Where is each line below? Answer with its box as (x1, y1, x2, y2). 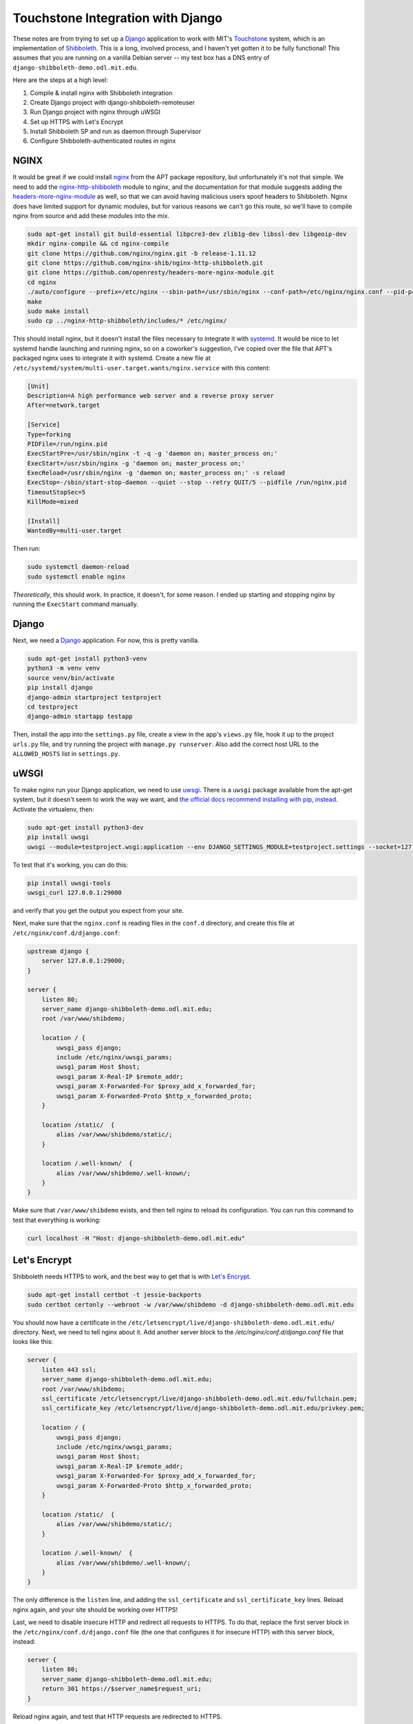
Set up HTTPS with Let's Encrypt (30, 117, 123, 126)
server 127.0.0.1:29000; (41, 957, 126, 965)
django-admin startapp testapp (27, 712, 134, 721)
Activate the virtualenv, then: (12, 805, 94, 813)
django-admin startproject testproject (27, 693, 162, 701)
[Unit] (27, 382, 50, 390)
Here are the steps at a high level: (12, 76, 108, 84)
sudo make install (27, 308, 89, 315)
